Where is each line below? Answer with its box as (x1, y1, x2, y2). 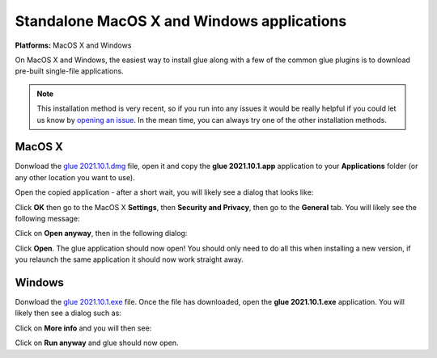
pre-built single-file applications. (15, 66, 125, 76)
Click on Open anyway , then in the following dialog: (15, 229, 188, 238)
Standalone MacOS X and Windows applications (15, 12, 347, 30)
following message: (15, 213, 80, 223)
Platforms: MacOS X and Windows (15, 40, 132, 50)
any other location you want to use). (15, 172, 135, 182)
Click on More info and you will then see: (15, 323, 152, 333)
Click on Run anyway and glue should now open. (15, 338, 179, 347)
